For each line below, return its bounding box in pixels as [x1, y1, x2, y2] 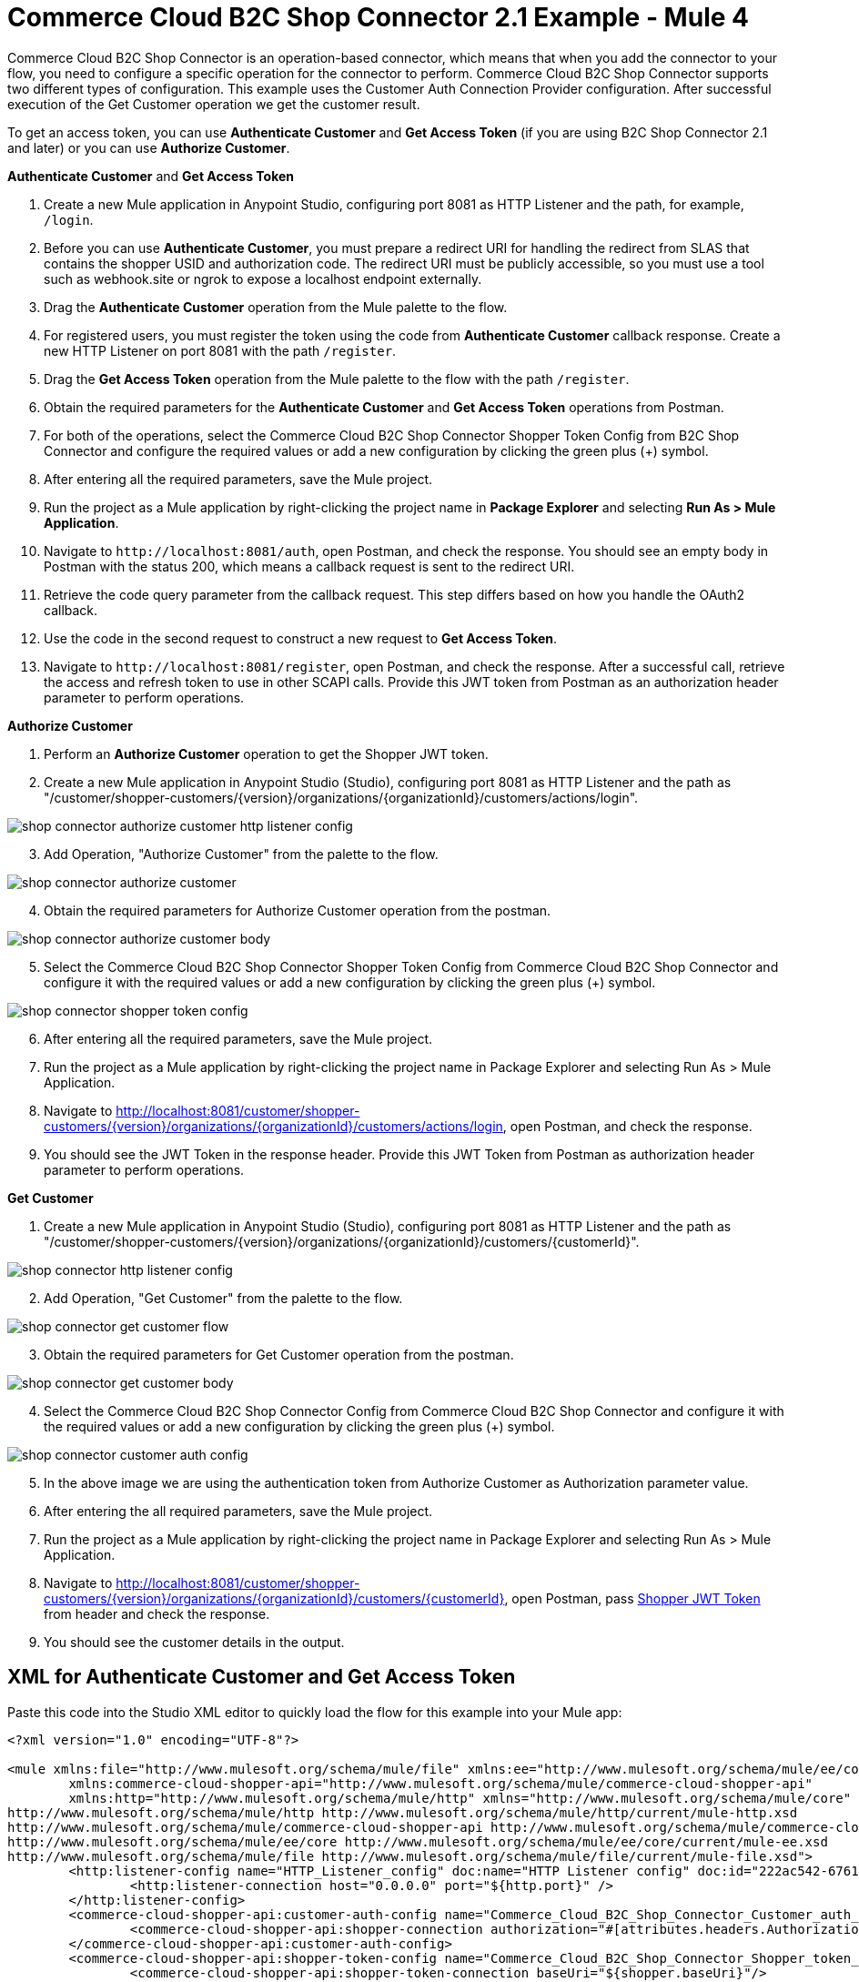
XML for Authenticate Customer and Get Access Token [7, 1665, 516, 1689]
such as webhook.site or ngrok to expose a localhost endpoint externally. [44, 270, 482, 287]
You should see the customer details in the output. [44, 1633, 345, 1650]
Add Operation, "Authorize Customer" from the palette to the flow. [44, 845, 439, 862]
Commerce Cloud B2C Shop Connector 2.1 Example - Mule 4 [7, 2, 749, 33]
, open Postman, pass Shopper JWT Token [504, 1590, 761, 1606]
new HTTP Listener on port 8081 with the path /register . [44, 342, 397, 359]
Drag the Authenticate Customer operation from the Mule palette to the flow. [44, 298, 508, 315]
